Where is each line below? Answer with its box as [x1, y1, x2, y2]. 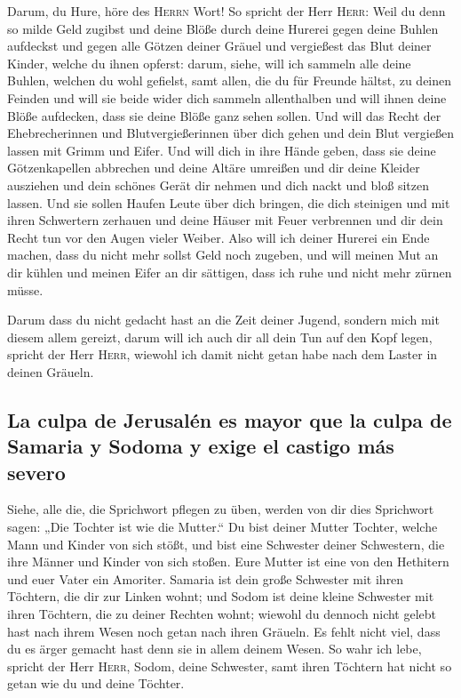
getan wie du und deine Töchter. [7, 674, 185, 693]
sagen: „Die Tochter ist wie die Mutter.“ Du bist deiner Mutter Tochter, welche [7, 517, 438, 536]
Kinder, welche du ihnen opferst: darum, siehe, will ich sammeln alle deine [7, 53, 411, 72]
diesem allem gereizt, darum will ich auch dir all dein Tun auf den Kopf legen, [7, 327, 433, 346]
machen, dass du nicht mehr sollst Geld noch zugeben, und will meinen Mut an [7, 245, 439, 264]
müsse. [7, 280, 44, 299]
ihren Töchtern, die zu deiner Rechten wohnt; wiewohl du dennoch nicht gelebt [7, 605, 437, 623]
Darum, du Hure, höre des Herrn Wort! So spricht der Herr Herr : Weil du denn [7, 2, 446, 20]
